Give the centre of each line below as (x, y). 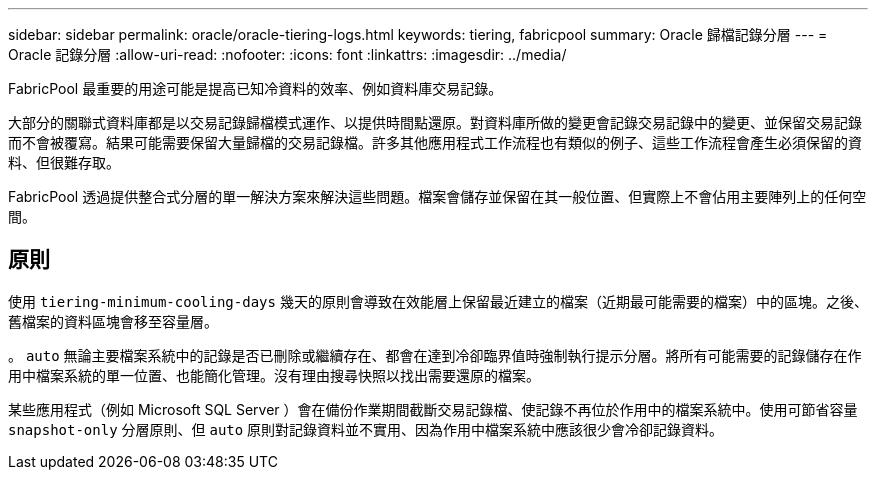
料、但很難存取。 (64, 162)
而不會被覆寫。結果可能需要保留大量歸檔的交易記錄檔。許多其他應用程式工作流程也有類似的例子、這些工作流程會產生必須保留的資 (435, 142)
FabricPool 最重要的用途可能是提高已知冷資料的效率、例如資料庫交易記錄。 (255, 88)
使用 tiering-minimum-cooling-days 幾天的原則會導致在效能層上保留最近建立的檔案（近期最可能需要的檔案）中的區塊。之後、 (438, 301)
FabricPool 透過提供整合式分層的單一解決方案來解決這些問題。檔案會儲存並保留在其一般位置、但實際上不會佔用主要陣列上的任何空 (437, 196)
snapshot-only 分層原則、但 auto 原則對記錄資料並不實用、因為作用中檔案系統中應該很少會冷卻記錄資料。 (366, 429)
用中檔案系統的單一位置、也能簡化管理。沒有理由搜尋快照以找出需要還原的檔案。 (274, 375)
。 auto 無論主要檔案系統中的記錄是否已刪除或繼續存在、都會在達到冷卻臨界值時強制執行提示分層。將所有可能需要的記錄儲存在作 (435, 355)
